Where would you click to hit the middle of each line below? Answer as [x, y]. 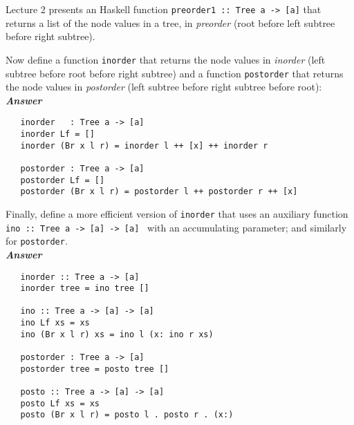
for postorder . [37, 241]
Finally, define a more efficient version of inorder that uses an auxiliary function [177, 213]
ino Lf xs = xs [55, 323]
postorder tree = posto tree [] [95, 369]
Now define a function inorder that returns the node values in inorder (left [166, 59]
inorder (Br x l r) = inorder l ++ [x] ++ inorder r [144, 145]
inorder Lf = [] [57, 134]
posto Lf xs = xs [60, 403]
